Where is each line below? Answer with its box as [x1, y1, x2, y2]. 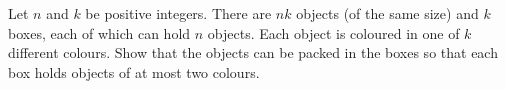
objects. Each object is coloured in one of [207, 22, 460, 43]
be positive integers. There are [85, 3, 272, 23]
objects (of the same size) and [296, 3, 479, 23]
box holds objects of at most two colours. [8, 61, 260, 82]
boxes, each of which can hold [8, 22, 191, 43]
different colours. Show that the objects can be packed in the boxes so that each [8, 42, 498, 63]
